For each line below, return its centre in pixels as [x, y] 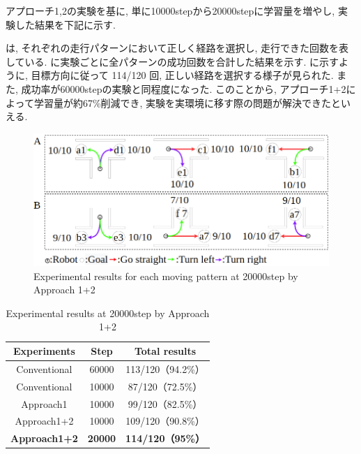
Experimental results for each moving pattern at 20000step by [166, 276]
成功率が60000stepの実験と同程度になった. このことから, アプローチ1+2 [184, 88]
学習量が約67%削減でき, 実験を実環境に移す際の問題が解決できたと [187, 102]
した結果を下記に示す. [65, 24]
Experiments [44, 351]
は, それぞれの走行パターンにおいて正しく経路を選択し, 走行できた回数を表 [177, 48]
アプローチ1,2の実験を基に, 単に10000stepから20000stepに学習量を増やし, [170, 10]
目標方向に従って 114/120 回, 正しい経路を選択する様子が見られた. [182, 75]
